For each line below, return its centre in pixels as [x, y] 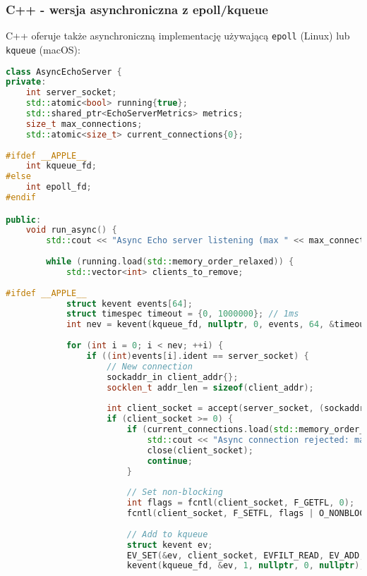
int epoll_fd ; [59, 187]
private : [26, 82]
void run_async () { [71, 230]
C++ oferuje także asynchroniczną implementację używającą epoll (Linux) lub [178, 36]
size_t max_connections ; [84, 124]
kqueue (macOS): [43, 49]
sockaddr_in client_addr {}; [173, 377]
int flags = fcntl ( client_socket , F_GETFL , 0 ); [241, 503]
